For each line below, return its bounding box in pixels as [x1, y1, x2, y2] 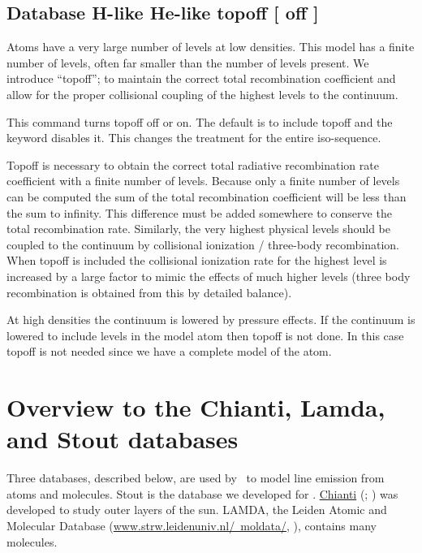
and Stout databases [6, 422, 239, 456]
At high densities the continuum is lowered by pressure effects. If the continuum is [6, 311, 416, 328]
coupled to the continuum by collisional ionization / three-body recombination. [6, 235, 399, 253]
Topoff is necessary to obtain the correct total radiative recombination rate [6, 156, 379, 173]
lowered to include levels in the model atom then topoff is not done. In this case [6, 326, 404, 343]
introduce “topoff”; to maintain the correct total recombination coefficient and [6, 70, 396, 87]
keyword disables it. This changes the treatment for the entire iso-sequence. [6, 129, 381, 146]
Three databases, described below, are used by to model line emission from [6, 469, 385, 486]
